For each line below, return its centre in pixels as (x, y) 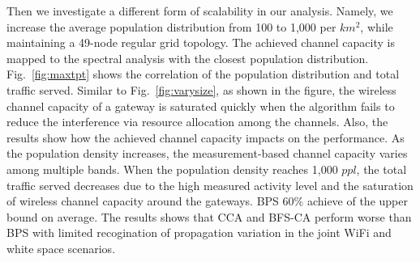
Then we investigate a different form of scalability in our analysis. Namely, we (200, 11)
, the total (381, 169)
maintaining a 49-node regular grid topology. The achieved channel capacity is (201, 42)
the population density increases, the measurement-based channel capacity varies (207, 153)
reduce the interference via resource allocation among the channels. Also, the (197, 122)
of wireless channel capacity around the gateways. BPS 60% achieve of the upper (207, 201)
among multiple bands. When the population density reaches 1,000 (172, 169)
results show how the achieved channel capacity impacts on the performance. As (206, 137)
